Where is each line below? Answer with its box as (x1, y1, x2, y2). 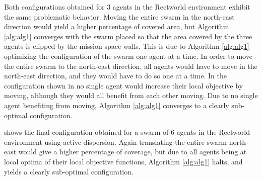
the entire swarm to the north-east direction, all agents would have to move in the (4, 60, 257, 71)
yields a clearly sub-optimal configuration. (4, 166, 134, 176)
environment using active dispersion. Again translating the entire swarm (4, 136, 227, 147)
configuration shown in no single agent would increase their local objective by (4, 80, 243, 91)
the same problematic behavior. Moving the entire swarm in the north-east (4, 11, 235, 22)
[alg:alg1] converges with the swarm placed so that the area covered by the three (4, 31, 252, 41)
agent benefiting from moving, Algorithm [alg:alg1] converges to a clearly (4, 100, 229, 110)
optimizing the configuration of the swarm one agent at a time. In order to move (4, 50, 252, 61)
